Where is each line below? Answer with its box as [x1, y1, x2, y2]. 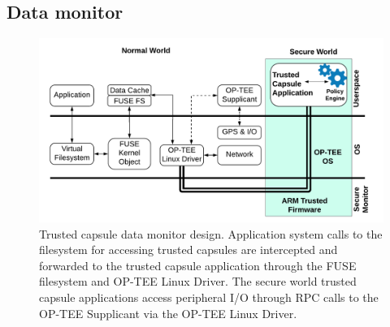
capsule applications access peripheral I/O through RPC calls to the [39, 289, 379, 306]
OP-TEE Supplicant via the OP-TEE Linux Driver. [39, 304, 297, 321]
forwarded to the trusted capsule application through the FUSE [39, 256, 357, 273]
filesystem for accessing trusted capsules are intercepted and [39, 241, 338, 258]
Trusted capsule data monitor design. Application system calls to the [39, 225, 383, 242]
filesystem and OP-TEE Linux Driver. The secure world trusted [39, 273, 357, 290]
